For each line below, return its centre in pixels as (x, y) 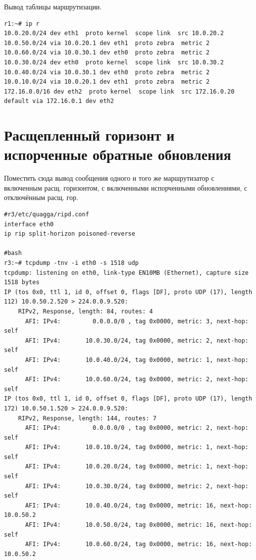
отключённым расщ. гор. (41, 197)
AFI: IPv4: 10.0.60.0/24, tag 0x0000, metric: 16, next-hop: (139, 544)
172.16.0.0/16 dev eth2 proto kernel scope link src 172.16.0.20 (119, 91)
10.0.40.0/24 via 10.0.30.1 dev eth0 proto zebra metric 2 (107, 72)
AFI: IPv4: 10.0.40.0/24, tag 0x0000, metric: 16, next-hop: (139, 505)
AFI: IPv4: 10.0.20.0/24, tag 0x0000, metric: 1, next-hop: (137, 467)
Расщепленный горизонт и (89, 135)
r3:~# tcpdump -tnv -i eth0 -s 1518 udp (72, 263)
